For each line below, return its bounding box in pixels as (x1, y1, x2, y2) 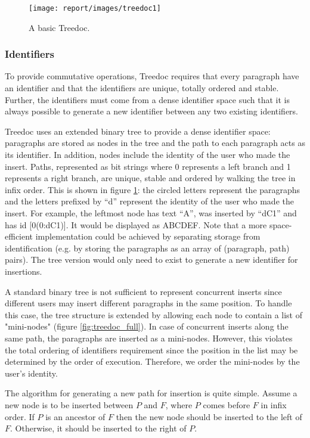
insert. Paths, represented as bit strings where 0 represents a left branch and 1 (5, 160, 291, 172)
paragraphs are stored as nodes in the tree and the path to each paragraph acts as (5, 136, 305, 149)
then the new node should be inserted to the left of (116, 410, 302, 423)
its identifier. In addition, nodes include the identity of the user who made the (5, 148, 290, 161)
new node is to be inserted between (5, 398, 134, 411)
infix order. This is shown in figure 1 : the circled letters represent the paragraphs (5, 183, 300, 195)
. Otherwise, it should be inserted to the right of (10, 422, 187, 434)
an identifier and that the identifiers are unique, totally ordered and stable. (5, 82, 279, 94)
